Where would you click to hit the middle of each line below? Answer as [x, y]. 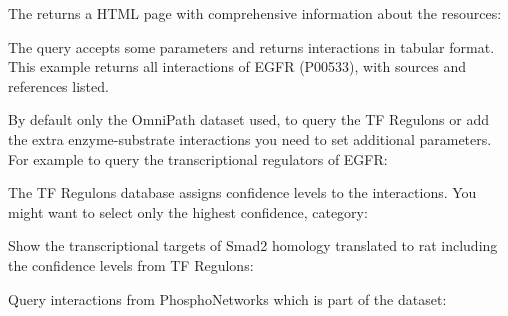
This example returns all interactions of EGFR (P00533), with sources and [237, 66]
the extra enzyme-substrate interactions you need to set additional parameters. [250, 138]
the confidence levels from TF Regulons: [131, 264]
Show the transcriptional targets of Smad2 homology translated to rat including [253, 245]
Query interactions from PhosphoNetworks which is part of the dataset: [227, 298]
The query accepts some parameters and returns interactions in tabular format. [251, 46]
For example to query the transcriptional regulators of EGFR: [198, 158]
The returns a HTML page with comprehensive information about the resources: [255, 13]
